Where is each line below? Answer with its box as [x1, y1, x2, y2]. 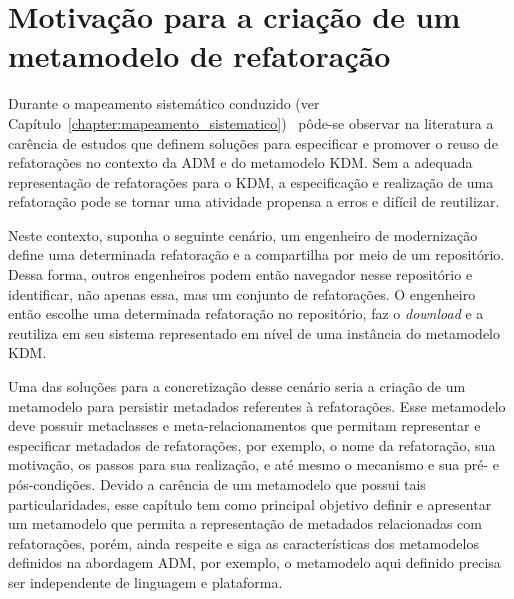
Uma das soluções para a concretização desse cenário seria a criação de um [8, 376, 466, 397]
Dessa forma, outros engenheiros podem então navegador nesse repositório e [8, 264, 473, 285]
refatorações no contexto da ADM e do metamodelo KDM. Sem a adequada [8, 152, 473, 173]
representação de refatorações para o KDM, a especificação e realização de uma [8, 171, 494, 192]
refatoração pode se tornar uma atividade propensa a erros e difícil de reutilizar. [8, 191, 500, 212]
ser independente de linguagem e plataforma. [8, 571, 283, 592]
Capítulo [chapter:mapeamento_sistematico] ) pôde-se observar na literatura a [8, 112, 494, 133]
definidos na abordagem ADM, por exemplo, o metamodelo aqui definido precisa [8, 552, 501, 573]
